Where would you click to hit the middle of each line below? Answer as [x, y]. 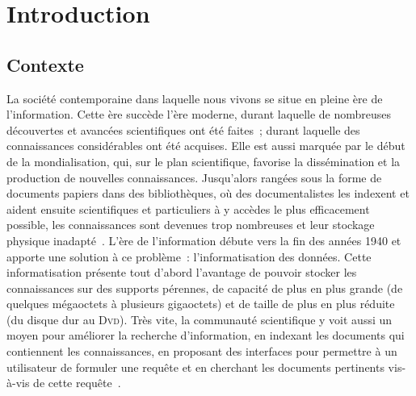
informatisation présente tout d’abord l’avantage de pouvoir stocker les [182, 272]
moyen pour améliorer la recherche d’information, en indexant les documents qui [206, 335]
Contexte [45, 64]
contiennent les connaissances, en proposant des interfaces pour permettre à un [202, 351]
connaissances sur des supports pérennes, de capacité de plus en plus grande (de [205, 288]
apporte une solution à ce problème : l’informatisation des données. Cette [189, 256]
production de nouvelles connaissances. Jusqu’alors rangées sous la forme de [194, 177]
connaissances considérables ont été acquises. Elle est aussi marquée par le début [206, 146]
